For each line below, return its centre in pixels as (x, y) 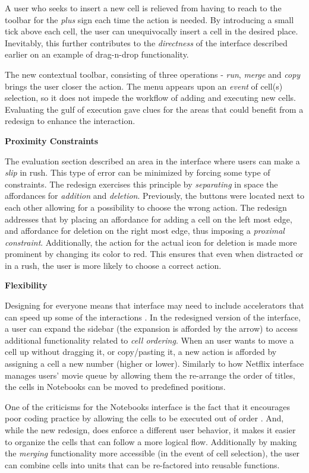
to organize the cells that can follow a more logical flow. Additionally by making (151, 441)
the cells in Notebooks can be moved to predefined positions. (115, 387)
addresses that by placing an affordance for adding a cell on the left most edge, (149, 219)
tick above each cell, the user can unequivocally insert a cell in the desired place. (152, 31)
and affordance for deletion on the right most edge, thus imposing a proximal (145, 231)
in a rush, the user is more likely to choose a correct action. (113, 265)
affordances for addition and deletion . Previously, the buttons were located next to (154, 196)
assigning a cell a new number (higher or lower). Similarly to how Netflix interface (154, 364)
